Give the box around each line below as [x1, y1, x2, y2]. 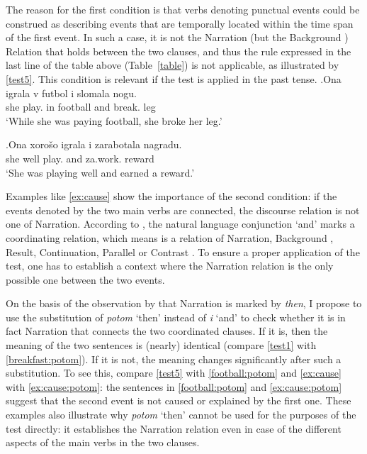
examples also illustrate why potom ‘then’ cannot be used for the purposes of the [6, 407, 356, 422]
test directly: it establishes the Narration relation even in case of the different [6, 421, 341, 436]
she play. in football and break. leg [6, 99, 156, 114]
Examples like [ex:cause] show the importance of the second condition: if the [6, 189, 337, 204]
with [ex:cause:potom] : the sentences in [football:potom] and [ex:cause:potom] [6, 379, 342, 394]
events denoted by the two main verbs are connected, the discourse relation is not [6, 202, 360, 217]
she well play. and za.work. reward [6, 150, 154, 165]
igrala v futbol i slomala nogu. [6, 85, 137, 100]
